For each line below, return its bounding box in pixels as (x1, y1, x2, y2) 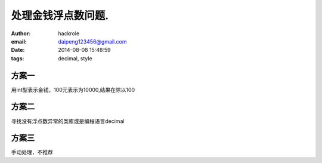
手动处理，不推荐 (11, 149, 53, 156)
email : (11, 38, 27, 45)
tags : (11, 54, 24, 62)
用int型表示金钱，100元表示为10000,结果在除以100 (11, 86, 135, 93)
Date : (11, 47, 25, 54)
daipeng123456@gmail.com (58, 38, 128, 45)
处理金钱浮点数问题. (11, 9, 109, 22)
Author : (11, 30, 31, 37)
